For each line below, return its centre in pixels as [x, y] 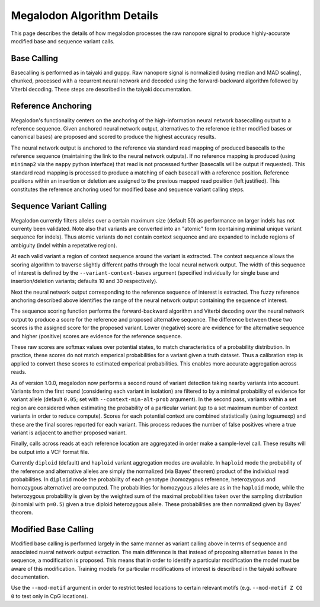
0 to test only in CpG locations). [49, 596]
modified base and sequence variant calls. [63, 41]
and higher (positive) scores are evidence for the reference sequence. [97, 336]
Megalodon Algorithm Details [85, 15]
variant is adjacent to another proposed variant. [69, 433]
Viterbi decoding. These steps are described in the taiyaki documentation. [101, 89]
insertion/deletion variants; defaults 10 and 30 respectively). [84, 281]
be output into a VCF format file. [50, 452]
